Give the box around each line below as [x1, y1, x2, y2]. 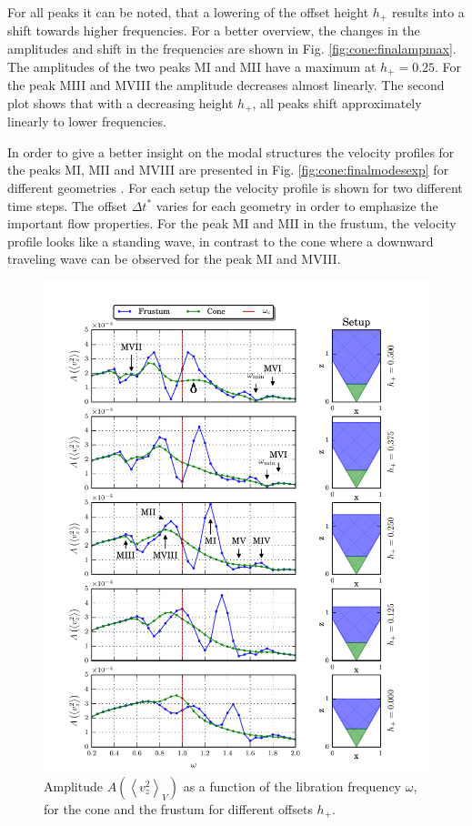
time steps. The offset [7, 196, 128, 215]
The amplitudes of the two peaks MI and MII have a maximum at [7, 56, 377, 76]
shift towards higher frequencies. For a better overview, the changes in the [7, 21, 420, 40]
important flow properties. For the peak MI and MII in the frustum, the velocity [7, 214, 457, 233]
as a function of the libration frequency [183, 776, 402, 795]
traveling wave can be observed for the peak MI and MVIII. [7, 249, 341, 268]
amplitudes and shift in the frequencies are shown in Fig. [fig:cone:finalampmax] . [7, 39, 457, 58]
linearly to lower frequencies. [7, 112, 166, 131]
